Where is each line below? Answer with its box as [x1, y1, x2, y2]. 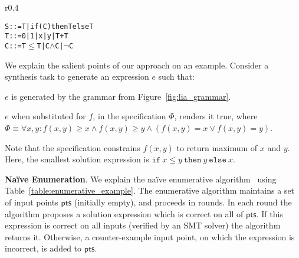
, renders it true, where [174, 110, 258, 122]
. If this [256, 207, 283, 220]
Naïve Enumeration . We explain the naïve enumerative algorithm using [5, 172, 277, 185]
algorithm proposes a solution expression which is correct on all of [5, 207, 244, 220]
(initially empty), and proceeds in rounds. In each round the [74, 195, 292, 208]
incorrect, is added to [5, 242, 82, 254]
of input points [5, 195, 58, 208]
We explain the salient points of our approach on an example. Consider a [5, 58, 269, 71]
